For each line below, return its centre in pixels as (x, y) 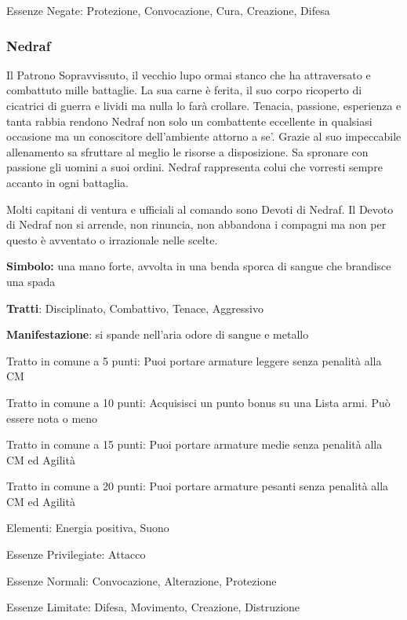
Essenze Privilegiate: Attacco (76, 554)
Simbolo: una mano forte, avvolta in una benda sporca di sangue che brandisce (199, 266)
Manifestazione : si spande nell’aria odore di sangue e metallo (158, 334)
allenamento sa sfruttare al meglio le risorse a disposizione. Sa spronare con (187, 151)
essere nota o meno (52, 418)
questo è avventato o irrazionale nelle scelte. (112, 239)
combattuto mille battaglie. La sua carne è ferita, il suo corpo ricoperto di (184, 90)
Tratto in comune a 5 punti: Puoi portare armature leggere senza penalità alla (194, 360)
